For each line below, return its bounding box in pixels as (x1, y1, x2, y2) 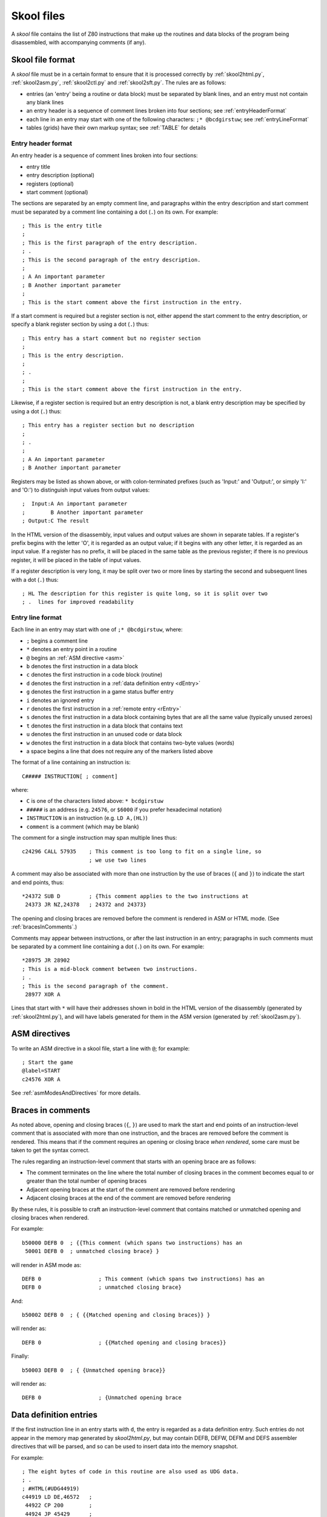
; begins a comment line (26, 637, 88, 644)
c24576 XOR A (22, 1076, 61, 1083)
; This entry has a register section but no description (22, 422, 195, 429)
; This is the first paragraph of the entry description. (22, 239, 198, 246)
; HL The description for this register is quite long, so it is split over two (22, 590, 268, 597)
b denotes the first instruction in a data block (26, 663, 139, 670)
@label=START (22, 1067, 61, 1074)
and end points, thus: (11, 879, 64, 886)
